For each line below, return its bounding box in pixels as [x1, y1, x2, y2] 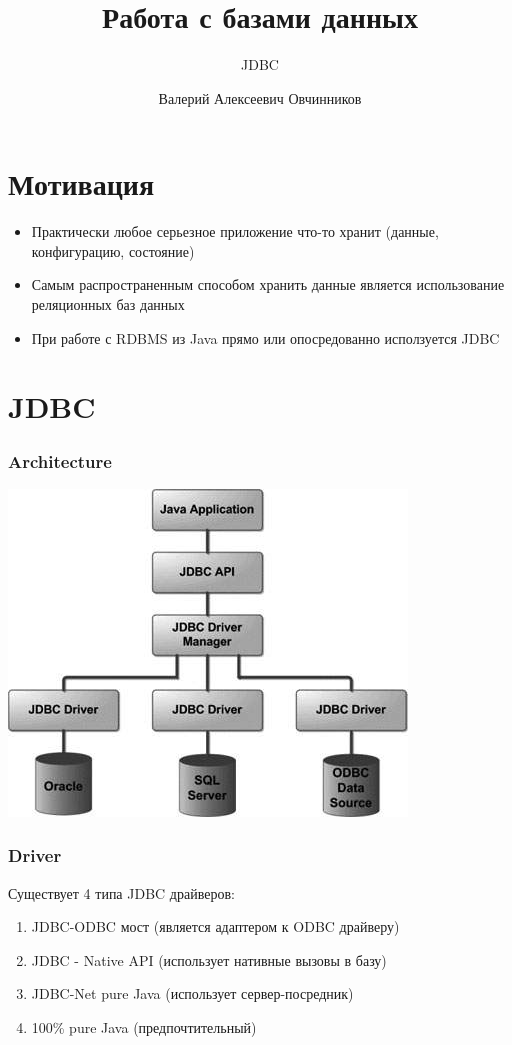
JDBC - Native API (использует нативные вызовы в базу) [31, 949, 387, 970]
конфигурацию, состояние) [31, 240, 195, 261]
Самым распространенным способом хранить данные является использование [31, 274, 505, 295]
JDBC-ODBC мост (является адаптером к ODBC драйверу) [31, 916, 400, 937]
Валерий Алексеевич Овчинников [158, 87, 362, 108]
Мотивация [8, 163, 155, 204]
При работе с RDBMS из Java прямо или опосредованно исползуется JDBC [31, 327, 500, 348]
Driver [8, 843, 62, 868]
